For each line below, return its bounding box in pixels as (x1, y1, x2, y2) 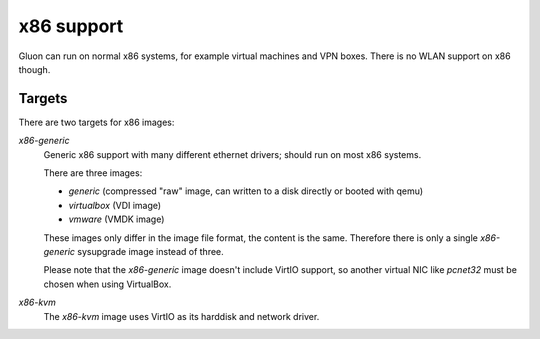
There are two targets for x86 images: (18, 116, 175, 128)
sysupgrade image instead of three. (76, 245, 224, 257)
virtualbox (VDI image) (68, 199, 162, 211)
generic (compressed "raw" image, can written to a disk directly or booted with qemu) (68, 185, 424, 197)
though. (18, 63, 51, 75)
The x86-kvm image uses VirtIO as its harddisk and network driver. (43, 310, 320, 322)
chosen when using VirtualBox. (43, 278, 172, 290)
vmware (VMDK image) (68, 213, 165, 225)
